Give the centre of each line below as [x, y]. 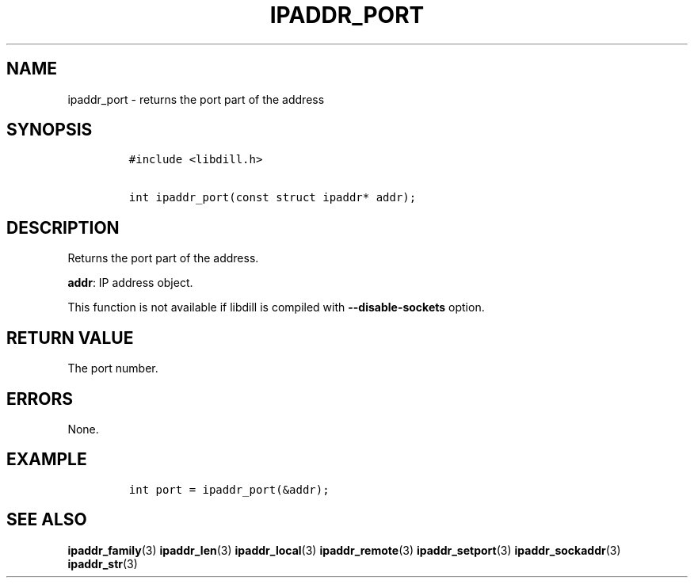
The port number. [113, 368]
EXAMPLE [47, 460]
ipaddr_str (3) [103, 563]
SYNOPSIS [50, 130]
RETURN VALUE [70, 338]
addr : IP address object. [130, 283]
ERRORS [40, 399]
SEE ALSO [47, 520]
